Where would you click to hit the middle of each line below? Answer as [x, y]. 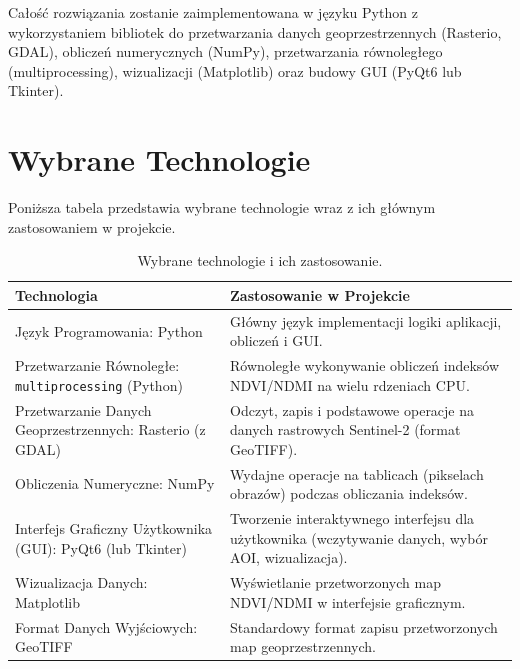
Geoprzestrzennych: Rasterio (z [110, 429]
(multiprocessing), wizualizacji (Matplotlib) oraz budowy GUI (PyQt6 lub [235, 70]
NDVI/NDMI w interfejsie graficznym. [348, 601]
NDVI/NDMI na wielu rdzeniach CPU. [350, 384]
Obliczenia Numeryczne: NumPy [115, 483]
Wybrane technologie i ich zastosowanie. [260, 260]
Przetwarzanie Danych [83, 409]
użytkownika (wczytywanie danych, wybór [359, 537]
